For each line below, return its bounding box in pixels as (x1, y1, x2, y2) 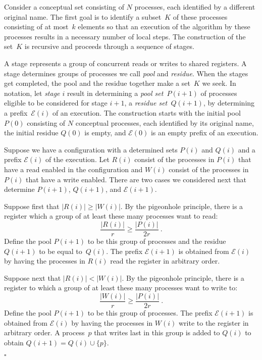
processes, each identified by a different (134, 2, 255, 12)
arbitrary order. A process (4, 327, 85, 338)
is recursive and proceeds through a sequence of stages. (24, 41, 194, 52)
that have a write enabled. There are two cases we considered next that (25, 174, 247, 184)
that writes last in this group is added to (94, 327, 220, 338)
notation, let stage (4, 87, 60, 98)
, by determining (203, 97, 255, 108)
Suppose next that (4, 272, 61, 283)
